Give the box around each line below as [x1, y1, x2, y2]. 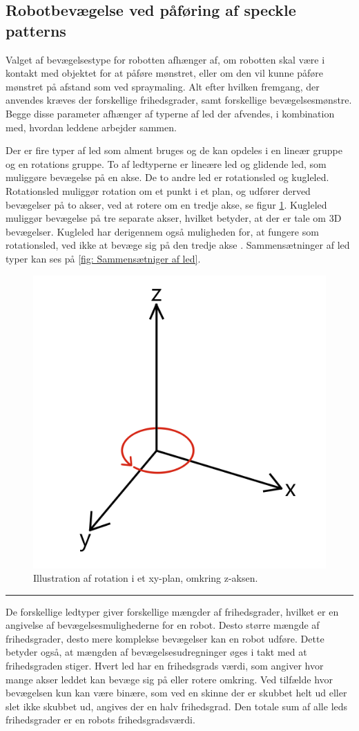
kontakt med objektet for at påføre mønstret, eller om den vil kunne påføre [6, 66, 323, 80]
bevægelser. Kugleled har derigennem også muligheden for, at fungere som [6, 224, 319, 238]
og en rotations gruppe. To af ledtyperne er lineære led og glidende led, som [6, 156, 327, 171]
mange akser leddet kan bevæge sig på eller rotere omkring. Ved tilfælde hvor [6, 672, 333, 686]
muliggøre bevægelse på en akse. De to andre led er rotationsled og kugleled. [6, 170, 329, 184]
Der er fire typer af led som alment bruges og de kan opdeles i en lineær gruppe [6, 143, 342, 158]
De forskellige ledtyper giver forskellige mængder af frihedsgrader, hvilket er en [6, 604, 339, 618]
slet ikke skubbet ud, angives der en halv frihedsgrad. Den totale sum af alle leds [6, 699, 348, 713]
